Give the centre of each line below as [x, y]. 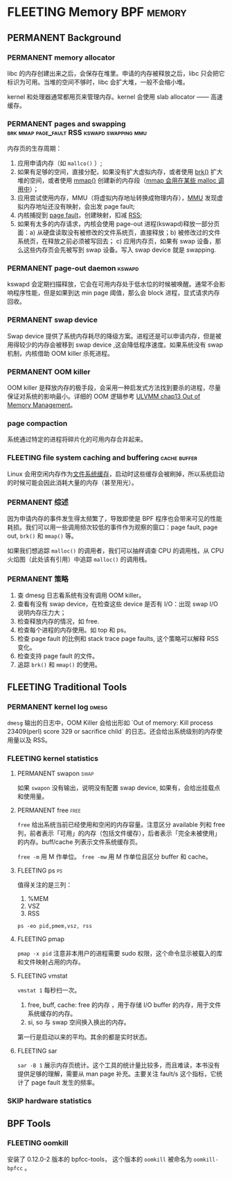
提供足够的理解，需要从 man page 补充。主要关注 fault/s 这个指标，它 [117, 1074]
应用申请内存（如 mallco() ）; [60, 163]
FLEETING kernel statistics [53, 758]
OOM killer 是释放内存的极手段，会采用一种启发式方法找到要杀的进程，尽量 [114, 388]
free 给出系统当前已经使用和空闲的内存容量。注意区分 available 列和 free [121, 825]
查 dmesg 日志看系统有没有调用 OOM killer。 [81, 595]
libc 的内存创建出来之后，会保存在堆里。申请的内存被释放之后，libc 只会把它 [116, 73]
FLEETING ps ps [40, 870]
